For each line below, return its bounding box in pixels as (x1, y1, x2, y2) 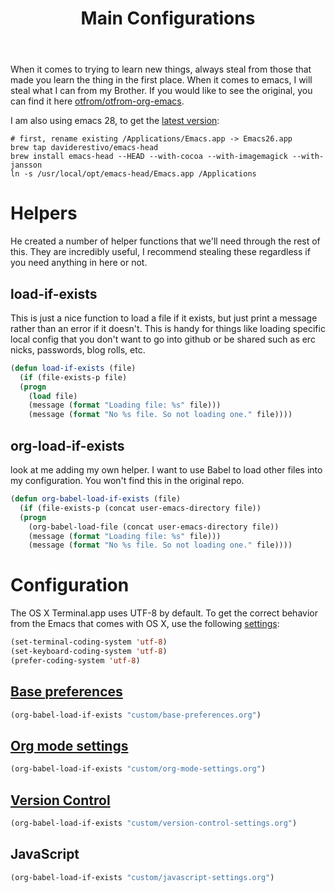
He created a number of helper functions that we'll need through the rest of (10, 235, 321, 247)
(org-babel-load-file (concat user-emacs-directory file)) (28, 522, 280, 532)
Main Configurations (80, 7, 256, 30)
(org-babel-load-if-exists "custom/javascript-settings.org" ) (10, 872, 275, 882)
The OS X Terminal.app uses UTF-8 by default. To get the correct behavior (10, 607, 318, 619)
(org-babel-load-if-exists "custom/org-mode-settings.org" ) (10, 764, 267, 774)
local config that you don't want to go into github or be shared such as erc (10, 333, 316, 345)
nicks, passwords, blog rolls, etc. (10, 343, 146, 356)
